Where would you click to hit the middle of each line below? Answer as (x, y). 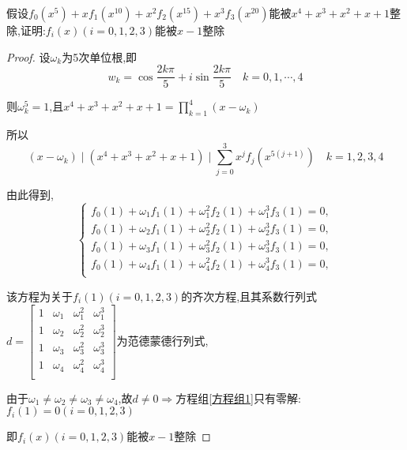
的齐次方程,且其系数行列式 (249, 296)
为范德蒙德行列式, (162, 340)
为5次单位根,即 (100, 56)
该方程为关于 (40, 296)
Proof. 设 (28, 56)
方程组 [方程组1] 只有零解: (238, 397)
